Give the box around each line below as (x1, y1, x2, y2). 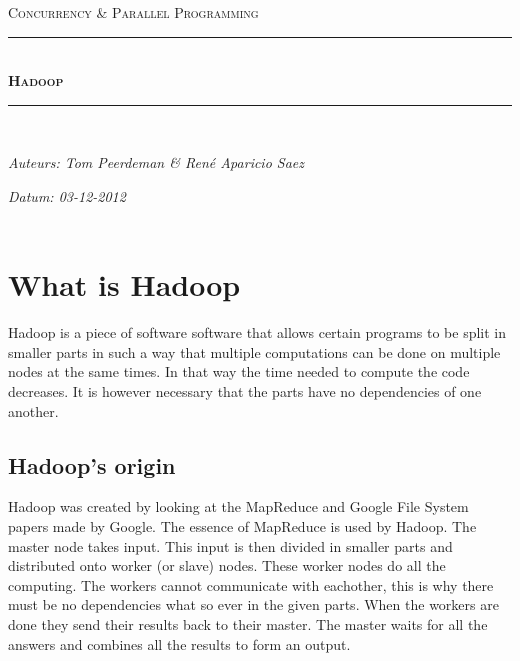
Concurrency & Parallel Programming (8, 2, 259, 22)
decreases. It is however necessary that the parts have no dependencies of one (8, 381, 482, 402)
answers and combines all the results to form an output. (8, 633, 351, 654)
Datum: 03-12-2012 (8, 185, 126, 206)
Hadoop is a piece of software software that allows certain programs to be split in (8, 322, 507, 343)
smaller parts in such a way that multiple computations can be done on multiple (8, 341, 501, 362)
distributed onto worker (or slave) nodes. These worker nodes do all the (8, 555, 446, 576)
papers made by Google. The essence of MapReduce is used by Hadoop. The (8, 516, 477, 537)
